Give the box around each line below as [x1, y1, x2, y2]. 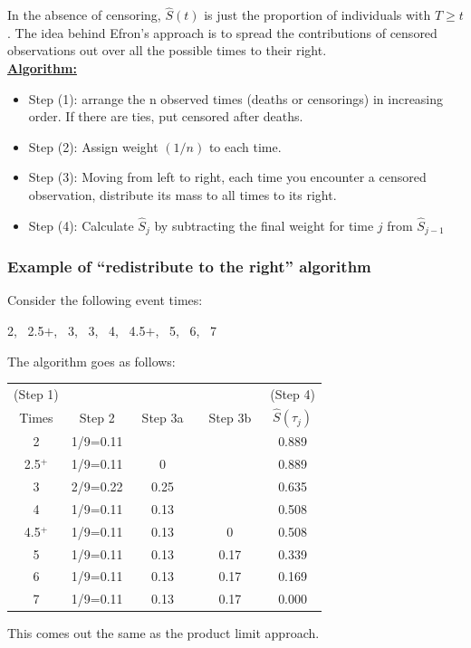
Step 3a [141, 408, 184, 427]
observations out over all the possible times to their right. [7, 41, 327, 60]
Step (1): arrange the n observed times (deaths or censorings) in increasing [28, 89, 444, 108]
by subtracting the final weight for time [154, 215, 374, 234]
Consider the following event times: [7, 291, 203, 310]
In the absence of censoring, [7, 5, 161, 24]
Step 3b [208, 408, 252, 427]
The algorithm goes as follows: [7, 351, 176, 370]
